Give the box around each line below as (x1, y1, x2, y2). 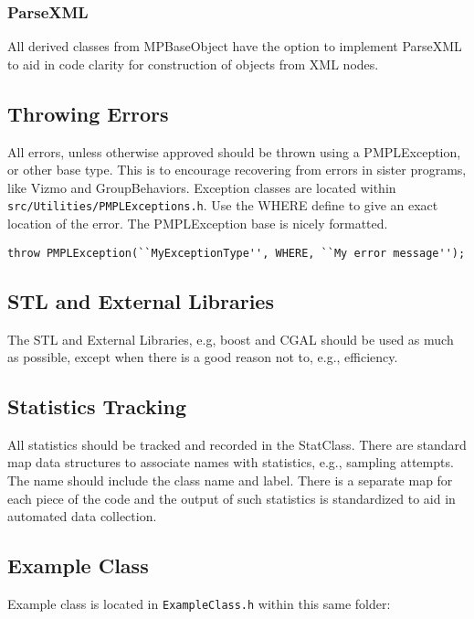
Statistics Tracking (7, 392, 187, 421)
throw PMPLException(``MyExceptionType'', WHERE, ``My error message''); (7, 246, 466, 260)
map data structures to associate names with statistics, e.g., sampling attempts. (7, 453, 454, 472)
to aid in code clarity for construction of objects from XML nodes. (7, 54, 379, 73)
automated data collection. (7, 507, 157, 526)
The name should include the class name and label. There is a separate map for (7, 471, 453, 490)
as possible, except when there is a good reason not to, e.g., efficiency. (7, 347, 398, 367)
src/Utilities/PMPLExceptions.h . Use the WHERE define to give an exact (7, 196, 438, 215)
